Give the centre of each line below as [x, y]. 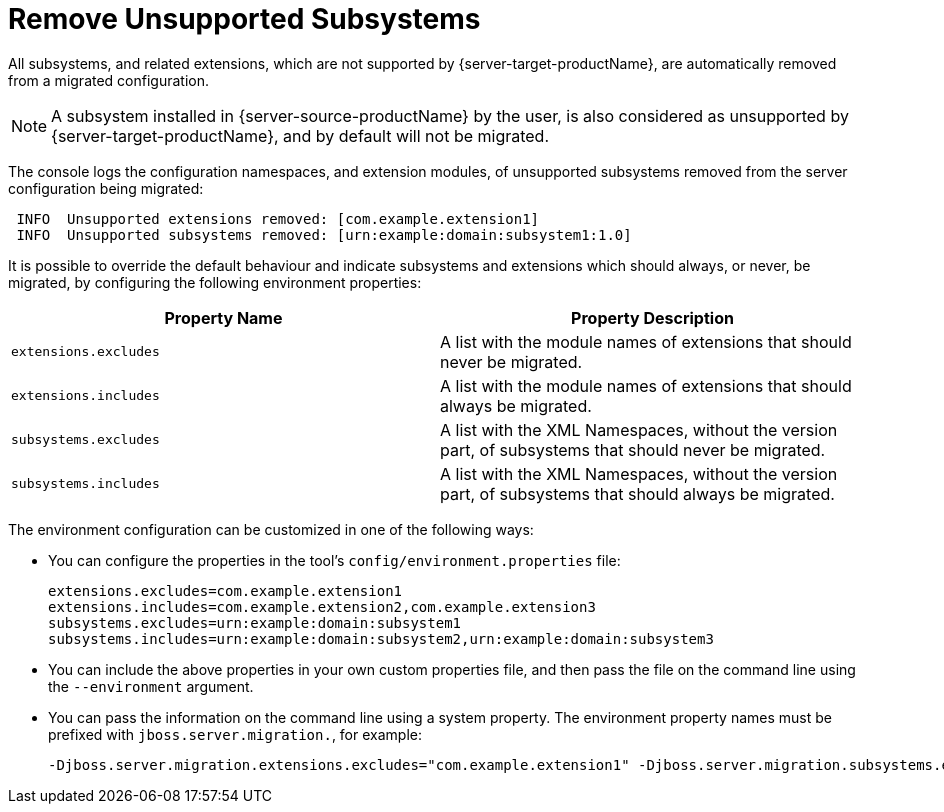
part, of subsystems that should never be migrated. [633, 449]
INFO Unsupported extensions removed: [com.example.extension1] [278, 218]
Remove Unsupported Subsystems [244, 19]
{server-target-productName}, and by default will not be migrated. [300, 135]
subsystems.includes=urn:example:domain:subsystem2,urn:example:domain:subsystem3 [381, 638]
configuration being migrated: [106, 188]
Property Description [652, 317]
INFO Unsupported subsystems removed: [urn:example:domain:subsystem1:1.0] [324, 234]
